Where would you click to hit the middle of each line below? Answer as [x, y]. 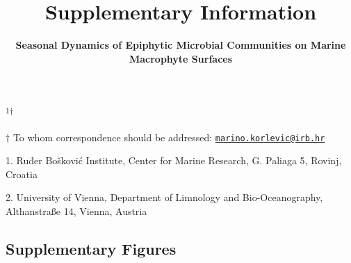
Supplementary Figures [91, 248]
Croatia [22, 174]
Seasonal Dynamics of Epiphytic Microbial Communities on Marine [181, 45]
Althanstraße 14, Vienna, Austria [76, 211]
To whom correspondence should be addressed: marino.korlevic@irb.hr [169, 137]
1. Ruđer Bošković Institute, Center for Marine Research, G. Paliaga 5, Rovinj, [174, 160]
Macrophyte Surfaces [181, 58]
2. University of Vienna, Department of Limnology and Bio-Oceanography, [164, 197]
